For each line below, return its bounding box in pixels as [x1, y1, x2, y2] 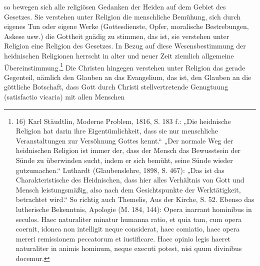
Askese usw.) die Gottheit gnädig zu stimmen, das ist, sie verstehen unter [4, 30, 229, 41]
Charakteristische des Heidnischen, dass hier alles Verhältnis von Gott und [15, 174, 244, 185]
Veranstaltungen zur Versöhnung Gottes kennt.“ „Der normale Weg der [15, 135, 233, 145]
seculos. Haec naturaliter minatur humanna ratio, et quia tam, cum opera [15, 213, 242, 224]
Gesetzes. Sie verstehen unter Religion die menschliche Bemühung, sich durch [4, 11, 241, 21]
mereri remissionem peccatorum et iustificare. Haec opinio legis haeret [15, 233, 230, 243]
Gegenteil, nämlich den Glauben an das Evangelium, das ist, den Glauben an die [4, 71, 251, 82]
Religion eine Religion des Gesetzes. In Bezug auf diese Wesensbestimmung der [4, 40, 246, 51]
